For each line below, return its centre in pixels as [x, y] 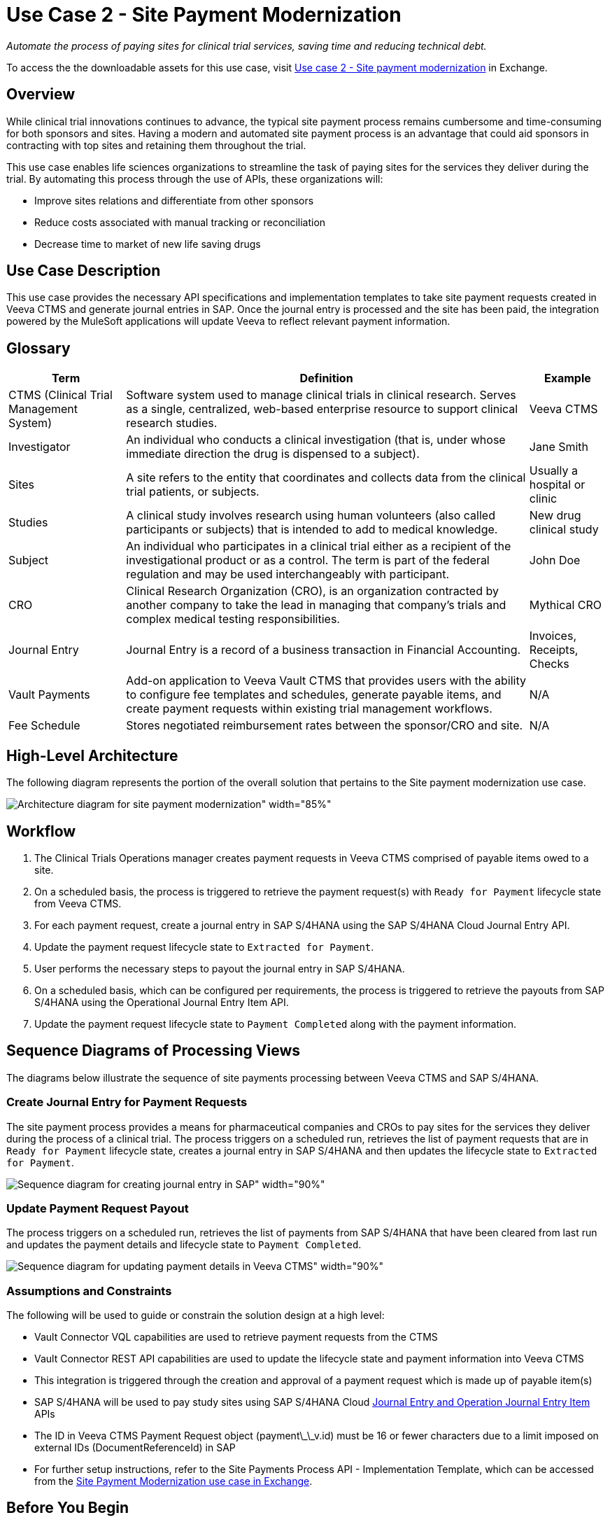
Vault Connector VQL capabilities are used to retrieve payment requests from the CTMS [236, 1337]
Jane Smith [559, 447]
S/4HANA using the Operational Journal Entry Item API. [162, 1002]
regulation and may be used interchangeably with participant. [288, 574]
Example [568, 378]
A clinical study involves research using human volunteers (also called [311, 516]
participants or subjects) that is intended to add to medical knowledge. [312, 530]
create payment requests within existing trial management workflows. [309, 709]
